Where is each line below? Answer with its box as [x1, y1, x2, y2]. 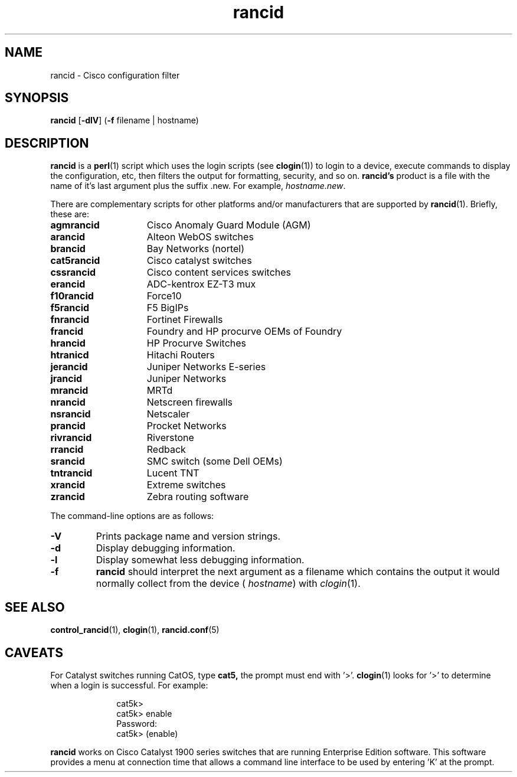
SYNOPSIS [5, 90, 69, 106]
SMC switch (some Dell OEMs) [146, 455, 283, 468]
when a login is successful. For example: [50, 680, 208, 690]
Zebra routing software [146, 491, 249, 503]
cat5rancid [50, 254, 100, 267]
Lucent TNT [146, 467, 199, 479]
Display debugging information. [96, 542, 235, 554]
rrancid [50, 443, 84, 456]
